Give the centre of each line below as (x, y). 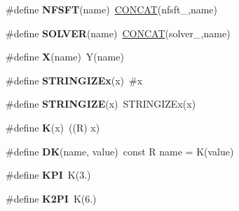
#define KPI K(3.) (48, 175)
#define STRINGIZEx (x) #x (74, 80)
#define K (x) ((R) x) (53, 127)
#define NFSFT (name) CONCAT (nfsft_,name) (112, 9)
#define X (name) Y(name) (65, 57)
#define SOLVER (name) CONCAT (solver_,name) (118, 33)
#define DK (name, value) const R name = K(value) (120, 151)
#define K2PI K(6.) (51, 198)
